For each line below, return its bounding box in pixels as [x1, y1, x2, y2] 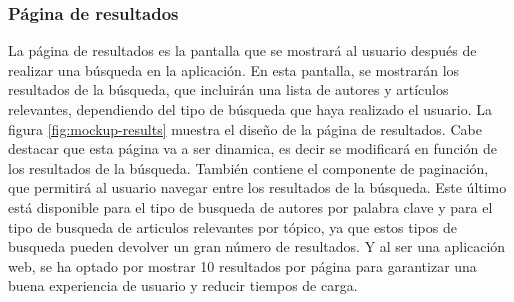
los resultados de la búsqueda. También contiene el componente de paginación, [8, 157, 489, 178]
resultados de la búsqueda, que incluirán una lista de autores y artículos [8, 79, 449, 100]
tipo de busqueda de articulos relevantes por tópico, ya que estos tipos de [8, 216, 457, 237]
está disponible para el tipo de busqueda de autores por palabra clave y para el [8, 196, 493, 217]
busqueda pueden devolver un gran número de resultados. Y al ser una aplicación [8, 236, 506, 257]
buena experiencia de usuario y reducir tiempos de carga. [8, 275, 358, 296]
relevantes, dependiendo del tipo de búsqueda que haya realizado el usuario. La [8, 99, 492, 119]
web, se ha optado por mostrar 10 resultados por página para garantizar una [8, 255, 477, 276]
